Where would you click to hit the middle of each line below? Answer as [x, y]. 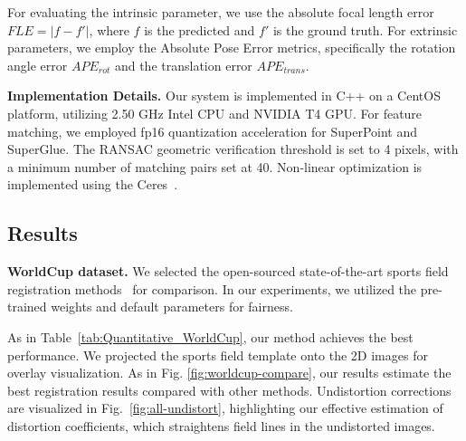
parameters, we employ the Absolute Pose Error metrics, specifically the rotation [232, 48]
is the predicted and [200, 29]
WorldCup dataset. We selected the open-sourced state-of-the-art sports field [228, 271]
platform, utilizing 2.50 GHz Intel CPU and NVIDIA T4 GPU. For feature [215, 113]
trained [27, 307]
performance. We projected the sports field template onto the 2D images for [218, 355]
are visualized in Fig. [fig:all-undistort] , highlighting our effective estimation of [225, 408]
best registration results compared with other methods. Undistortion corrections [229, 390]
